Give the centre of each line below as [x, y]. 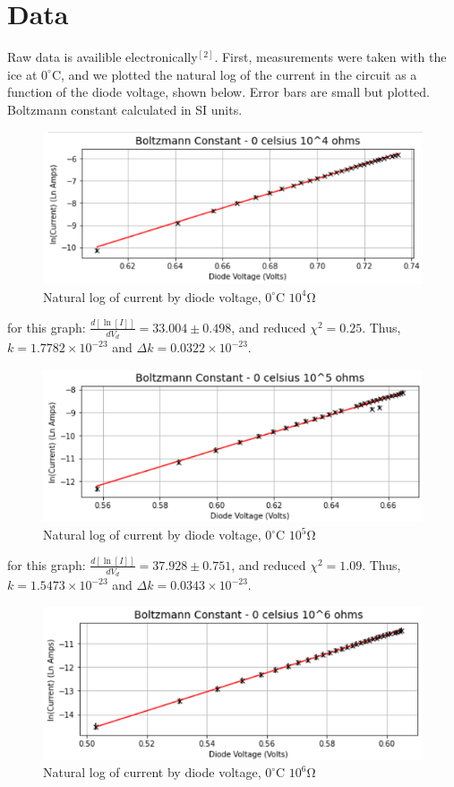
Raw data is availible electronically [103, 57]
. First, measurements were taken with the [330, 57]
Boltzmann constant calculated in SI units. [125, 109]
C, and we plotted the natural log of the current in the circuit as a [234, 74]
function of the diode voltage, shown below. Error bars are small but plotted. [218, 92]
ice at [22, 74]
